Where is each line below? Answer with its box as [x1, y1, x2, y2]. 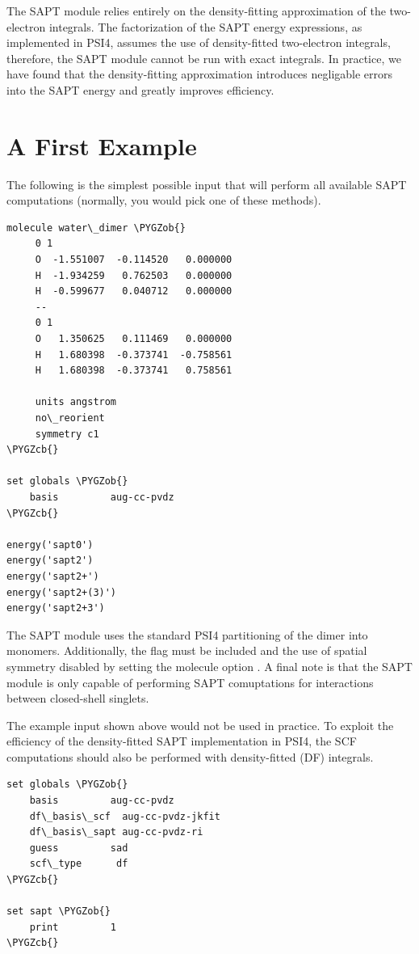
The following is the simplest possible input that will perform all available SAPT [6, 175, 407, 192]
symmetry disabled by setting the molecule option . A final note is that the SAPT [6, 657, 413, 674]
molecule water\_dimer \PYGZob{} [6, 222, 186, 234]
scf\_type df [29, 858, 128, 870]
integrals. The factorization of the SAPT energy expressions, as [48, 18, 362, 35]
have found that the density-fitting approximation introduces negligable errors [6, 65, 393, 82]
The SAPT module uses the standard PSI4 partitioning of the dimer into [6, 626, 368, 643]
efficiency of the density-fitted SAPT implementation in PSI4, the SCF [6, 732, 357, 749]
